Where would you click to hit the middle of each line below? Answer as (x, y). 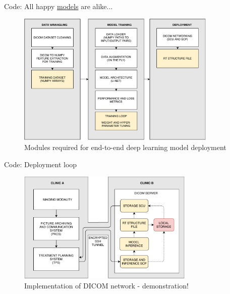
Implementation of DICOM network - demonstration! (106, 285)
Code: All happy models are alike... (59, 6)
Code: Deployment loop (41, 164)
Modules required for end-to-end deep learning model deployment (125, 147)
